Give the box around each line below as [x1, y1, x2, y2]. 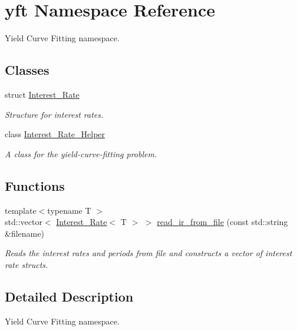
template [5, 204, 37, 216]
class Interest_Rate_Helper [5, 128, 105, 140]
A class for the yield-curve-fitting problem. [5, 147, 157, 160]
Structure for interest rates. [5, 108, 104, 120]
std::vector [5, 216, 42, 228]
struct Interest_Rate [5, 88, 80, 100]
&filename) [5, 227, 44, 239]
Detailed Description [5, 287, 134, 305]
